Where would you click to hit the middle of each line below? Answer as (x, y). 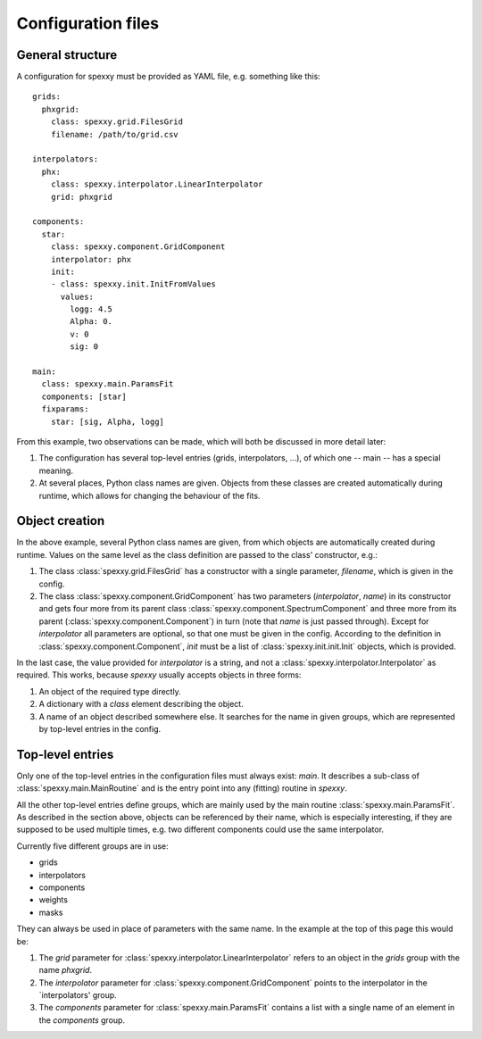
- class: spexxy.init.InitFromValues (133, 284)
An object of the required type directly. (110, 691)
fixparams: (65, 409)
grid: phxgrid (82, 197)
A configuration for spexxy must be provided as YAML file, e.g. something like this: (168, 77)
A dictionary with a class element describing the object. (141, 704)
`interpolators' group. (78, 995)
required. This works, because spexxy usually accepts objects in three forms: (159, 675)
